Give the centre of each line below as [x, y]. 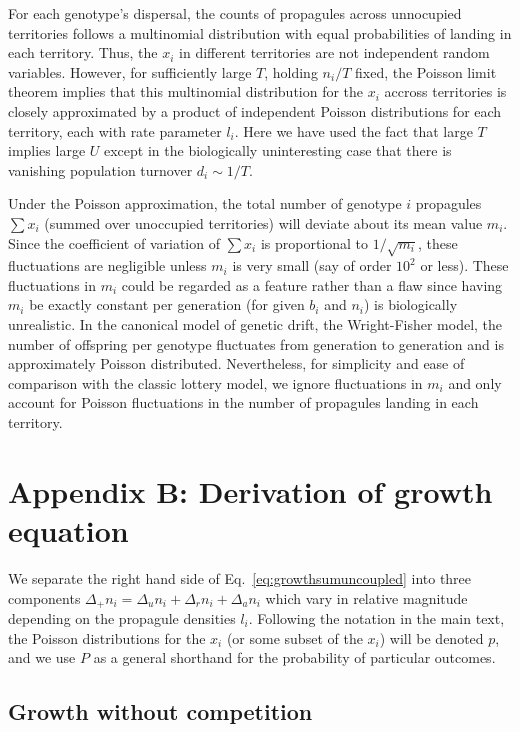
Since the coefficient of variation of [114, 242]
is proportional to [314, 242]
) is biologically [411, 304]
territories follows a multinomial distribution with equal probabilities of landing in [260, 32]
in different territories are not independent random [334, 52]
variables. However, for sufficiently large [130, 71]
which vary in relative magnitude [366, 597]
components [44, 597]
